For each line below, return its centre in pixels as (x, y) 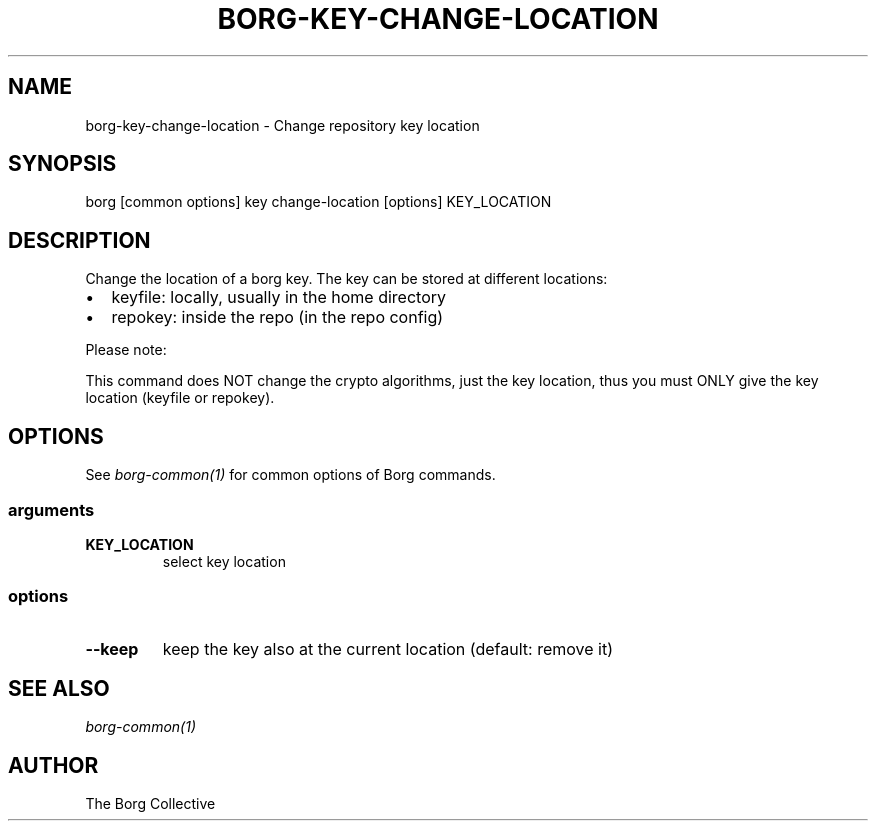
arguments (51, 509)
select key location (224, 561)
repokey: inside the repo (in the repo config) (277, 317)
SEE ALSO (59, 689)
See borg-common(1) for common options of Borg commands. (290, 475)
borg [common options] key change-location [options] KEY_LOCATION (318, 202)
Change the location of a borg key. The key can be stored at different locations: (346, 279)
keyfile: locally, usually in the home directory (279, 297)
